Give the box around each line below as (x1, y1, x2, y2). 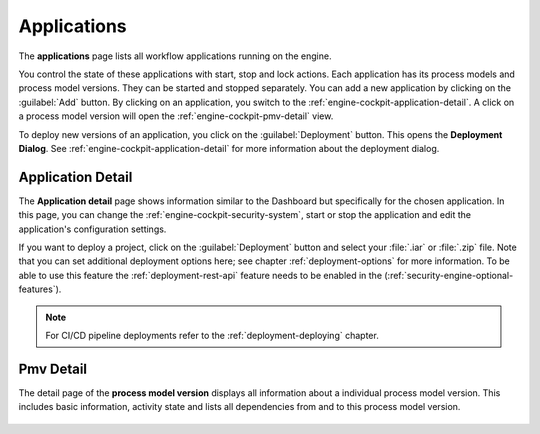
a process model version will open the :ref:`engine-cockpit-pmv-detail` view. (18, 110, 334, 122)
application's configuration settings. (18, 223, 167, 235)
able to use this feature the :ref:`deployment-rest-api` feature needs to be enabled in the (18, 269, 383, 281)
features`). (18, 283, 62, 295)
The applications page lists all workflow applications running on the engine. (18, 50, 332, 62)
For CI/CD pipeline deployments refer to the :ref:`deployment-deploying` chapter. (45, 329, 379, 341)
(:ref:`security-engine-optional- (383, 269, 514, 281)
